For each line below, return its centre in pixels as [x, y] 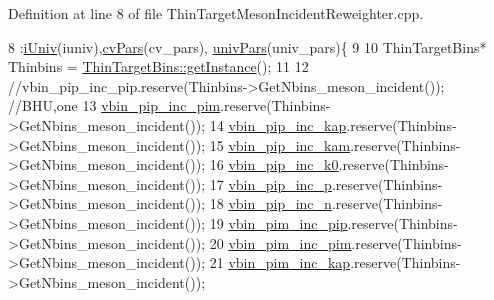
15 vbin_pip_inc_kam [280, 144]
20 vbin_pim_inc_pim [280, 242]
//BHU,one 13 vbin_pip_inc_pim [114, 105]
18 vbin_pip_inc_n [270, 203]
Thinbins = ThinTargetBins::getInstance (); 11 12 [158, 66]
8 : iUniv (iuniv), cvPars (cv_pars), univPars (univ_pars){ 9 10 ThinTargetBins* [247, 46]
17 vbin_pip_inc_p [270, 183]
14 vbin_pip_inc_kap [278, 124]
